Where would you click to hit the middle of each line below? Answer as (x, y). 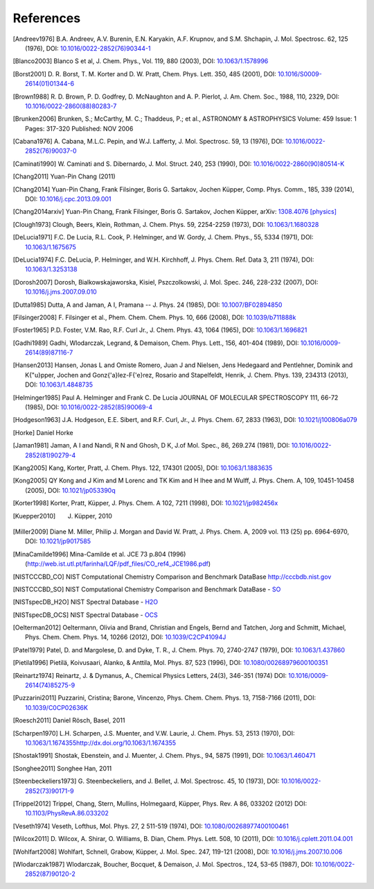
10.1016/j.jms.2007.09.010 (61, 292)
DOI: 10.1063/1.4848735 (59, 384)
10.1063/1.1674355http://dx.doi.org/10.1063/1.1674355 (101, 743)
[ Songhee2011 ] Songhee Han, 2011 (62, 768)
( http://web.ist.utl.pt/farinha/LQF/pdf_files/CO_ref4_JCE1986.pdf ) (118, 564)
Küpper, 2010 (93, 516)
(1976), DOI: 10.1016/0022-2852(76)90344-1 (88, 48)
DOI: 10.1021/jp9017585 (58, 541)
